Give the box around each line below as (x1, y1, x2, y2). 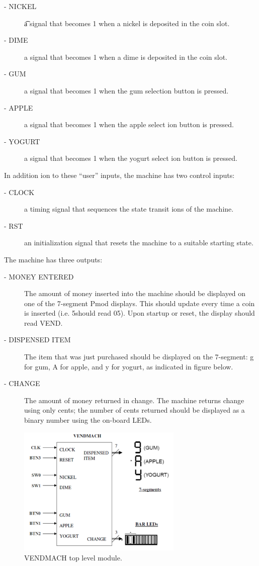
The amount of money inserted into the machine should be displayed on (24, 288, 246, 299)
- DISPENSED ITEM (4, 334, 71, 345)
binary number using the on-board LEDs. (24, 415, 152, 425)
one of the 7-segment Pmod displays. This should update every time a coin (24, 298, 255, 308)
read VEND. (24, 317, 63, 328)
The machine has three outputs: (4, 254, 103, 264)
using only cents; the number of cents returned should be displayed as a (24, 405, 245, 415)
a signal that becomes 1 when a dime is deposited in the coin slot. (24, 51, 228, 62)
